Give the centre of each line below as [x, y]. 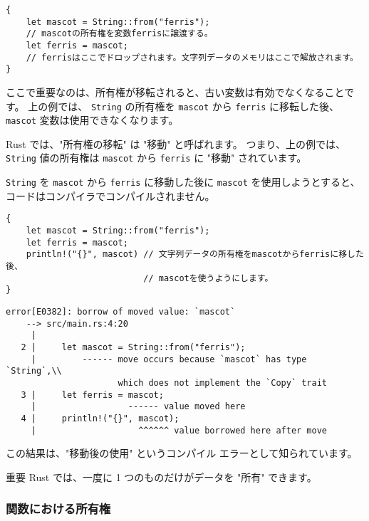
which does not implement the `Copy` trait [223, 383]
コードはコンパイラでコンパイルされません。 [110, 195]
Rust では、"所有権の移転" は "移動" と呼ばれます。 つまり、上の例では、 [176, 143]
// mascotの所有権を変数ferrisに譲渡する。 [119, 34]
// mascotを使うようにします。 [208, 278]
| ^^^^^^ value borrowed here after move [179, 430]
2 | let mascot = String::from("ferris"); [133, 347]
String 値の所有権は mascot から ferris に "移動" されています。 [156, 158]
